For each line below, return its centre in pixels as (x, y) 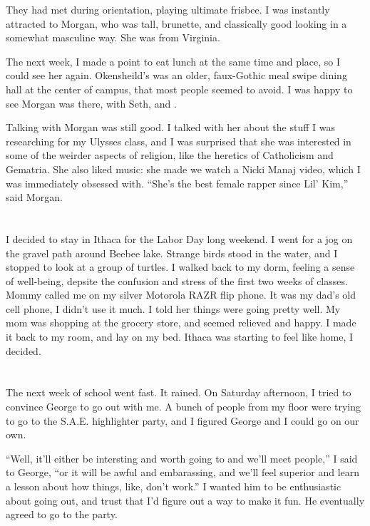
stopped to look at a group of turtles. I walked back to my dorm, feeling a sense (180, 267)
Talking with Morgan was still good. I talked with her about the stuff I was (170, 127)
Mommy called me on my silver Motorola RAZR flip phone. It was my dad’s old (181, 295)
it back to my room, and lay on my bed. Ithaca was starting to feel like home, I (180, 337)
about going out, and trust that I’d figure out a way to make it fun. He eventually (185, 500)
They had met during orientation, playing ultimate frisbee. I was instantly (168, 9)
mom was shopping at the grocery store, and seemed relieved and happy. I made (181, 323)
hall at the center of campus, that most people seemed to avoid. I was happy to (179, 89)
